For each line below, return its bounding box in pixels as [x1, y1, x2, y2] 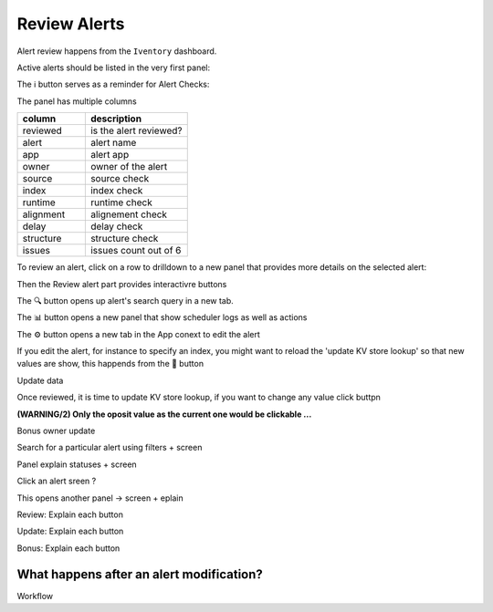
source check [89, 172, 150, 185]
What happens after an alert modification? [16, 566, 264, 582]
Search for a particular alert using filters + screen [16, 442, 203, 453]
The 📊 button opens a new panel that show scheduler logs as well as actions [16, 312, 308, 323]
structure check [89, 233, 159, 245]
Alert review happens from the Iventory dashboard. [16, 46, 217, 57]
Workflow [16, 590, 54, 601]
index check [89, 184, 143, 197]
